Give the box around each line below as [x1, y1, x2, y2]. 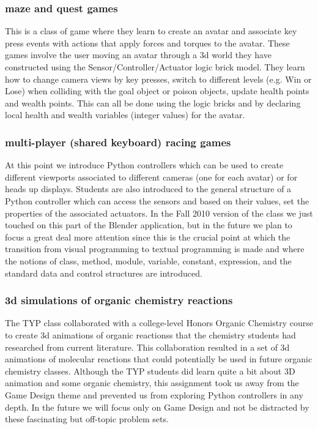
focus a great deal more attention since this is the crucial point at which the [5, 230, 290, 243]
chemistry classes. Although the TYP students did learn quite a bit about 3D [5, 364, 295, 377]
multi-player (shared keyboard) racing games [5, 134, 231, 149]
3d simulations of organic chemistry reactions [5, 293, 233, 308]
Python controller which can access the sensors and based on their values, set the [5, 194, 309, 207]
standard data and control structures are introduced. [5, 266, 202, 279]
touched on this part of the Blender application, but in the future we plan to [5, 218, 292, 231]
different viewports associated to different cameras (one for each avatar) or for [5, 170, 298, 183]
